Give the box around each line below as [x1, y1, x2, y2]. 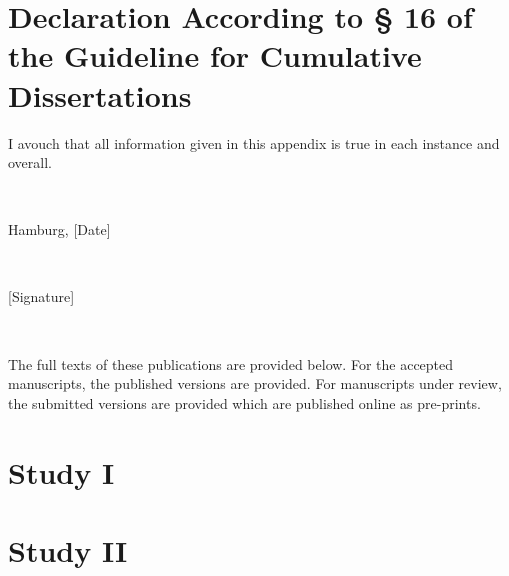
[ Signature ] [8, 286, 75, 307]
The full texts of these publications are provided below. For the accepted [8, 353, 454, 374]
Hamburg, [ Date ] [8, 219, 111, 240]
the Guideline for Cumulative [8, 35, 422, 76]
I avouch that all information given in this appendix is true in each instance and [8, 132, 500, 153]
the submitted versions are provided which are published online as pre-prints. [8, 392, 481, 413]
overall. [8, 152, 52, 173]
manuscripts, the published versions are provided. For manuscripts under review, [8, 373, 502, 394]
